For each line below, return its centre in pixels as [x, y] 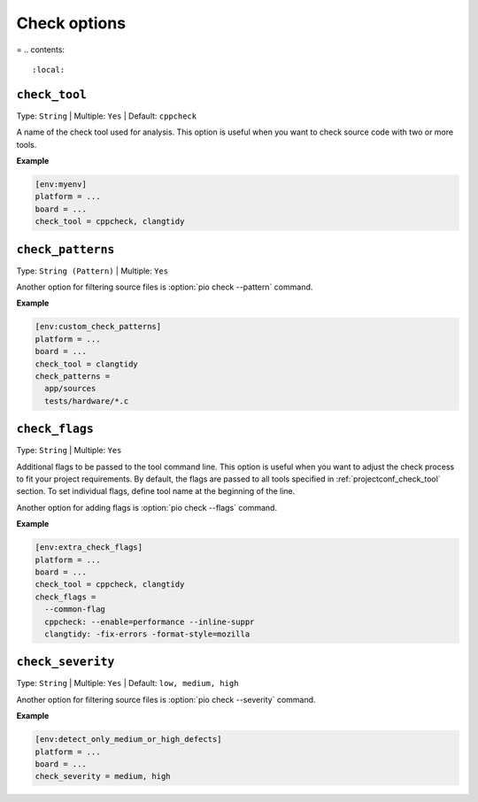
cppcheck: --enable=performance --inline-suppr [150, 621]
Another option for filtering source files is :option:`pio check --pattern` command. [165, 287]
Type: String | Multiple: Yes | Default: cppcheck [107, 116]
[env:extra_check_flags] [89, 548]
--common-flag [75, 609]
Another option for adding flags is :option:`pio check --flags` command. [147, 507]
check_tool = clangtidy [87, 364]
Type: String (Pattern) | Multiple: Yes [93, 271]
